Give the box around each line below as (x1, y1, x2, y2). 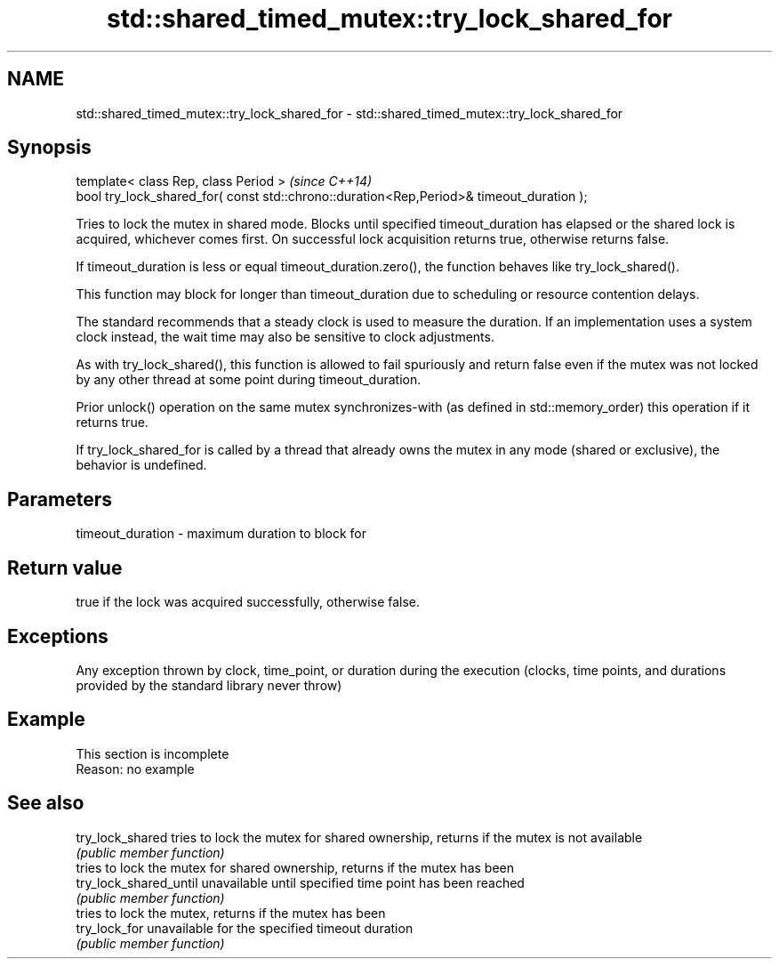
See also (7, 792, 84, 815)
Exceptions (7, 624, 108, 648)
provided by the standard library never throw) (76, 677, 342, 693)
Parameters (7, 487, 112, 511)
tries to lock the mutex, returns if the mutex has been (76, 905, 386, 921)
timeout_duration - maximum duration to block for (76, 526, 367, 542)
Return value (7, 556, 123, 579)
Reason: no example (76, 761, 195, 777)
